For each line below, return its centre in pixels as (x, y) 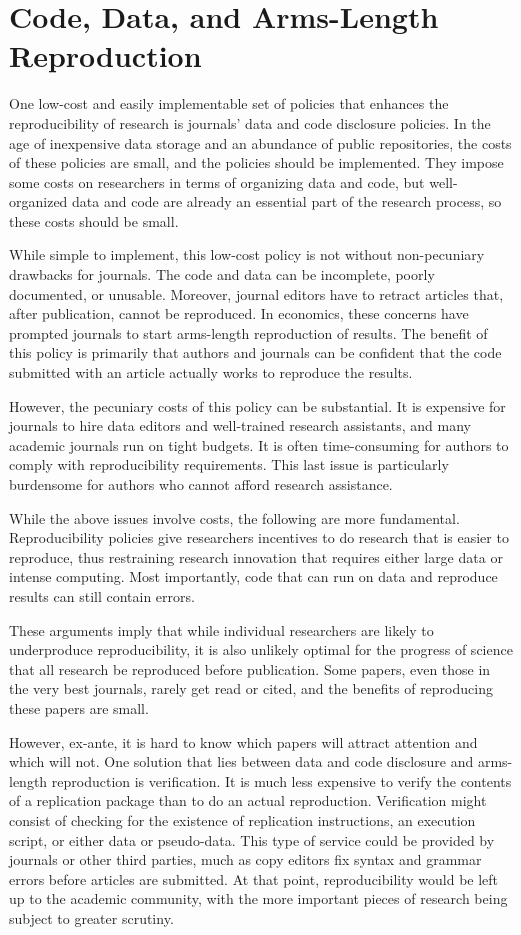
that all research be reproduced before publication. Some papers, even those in (250, 668)
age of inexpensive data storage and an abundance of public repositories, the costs (260, 142)
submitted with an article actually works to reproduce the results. (211, 372)
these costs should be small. (94, 220)
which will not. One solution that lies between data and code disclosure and (241, 761)
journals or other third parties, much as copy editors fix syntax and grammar (245, 859)
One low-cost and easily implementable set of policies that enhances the (229, 103)
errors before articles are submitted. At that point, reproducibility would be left (254, 878)
